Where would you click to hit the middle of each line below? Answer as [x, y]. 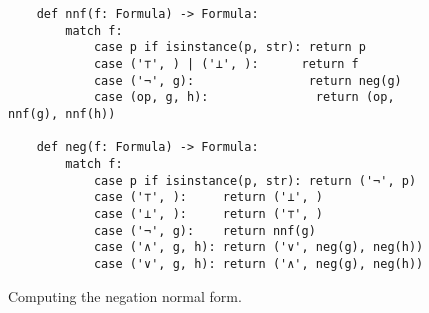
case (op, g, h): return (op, [244, 97]
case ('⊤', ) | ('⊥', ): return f [226, 63]
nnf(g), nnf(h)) [62, 113]
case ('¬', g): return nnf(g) [204, 230]
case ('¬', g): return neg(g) [247, 80]
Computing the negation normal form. [125, 295]
